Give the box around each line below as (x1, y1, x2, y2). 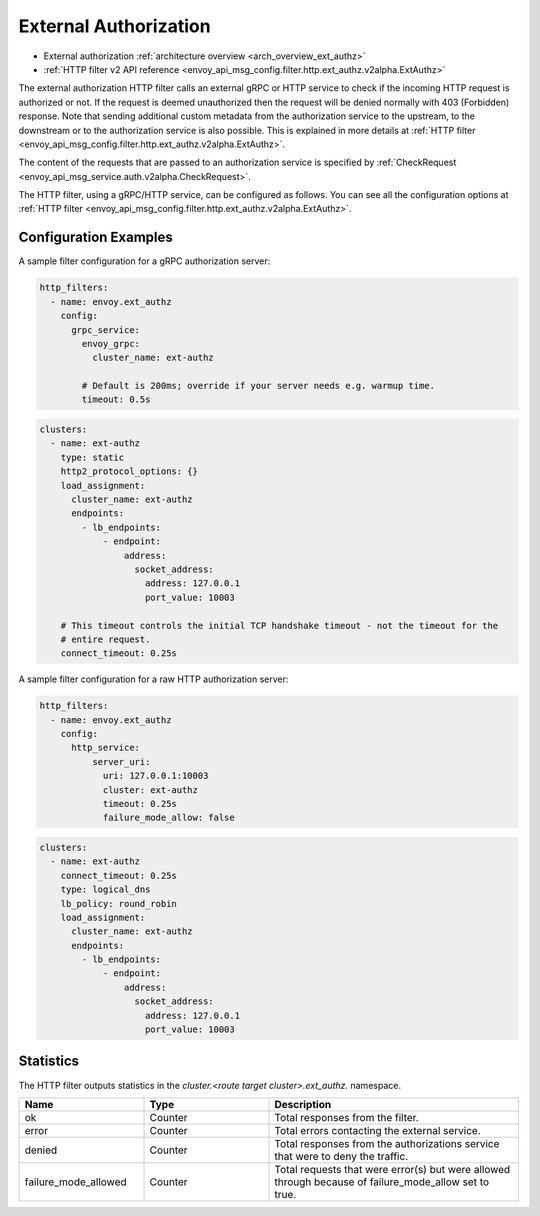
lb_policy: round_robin (60, 898, 177, 909)
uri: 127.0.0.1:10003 (102, 770, 209, 782)
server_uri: (91, 756, 151, 767)
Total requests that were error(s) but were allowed (274, 1162, 511, 1176)
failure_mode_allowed (24, 1175, 127, 1189)
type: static (60, 451, 125, 463)
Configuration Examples (18, 229, 174, 246)
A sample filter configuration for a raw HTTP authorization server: (18, 673, 289, 685)
